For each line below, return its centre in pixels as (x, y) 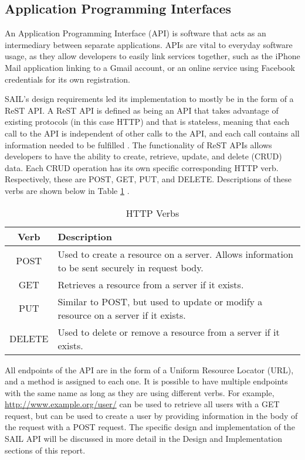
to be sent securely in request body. (131, 267)
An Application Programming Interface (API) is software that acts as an (135, 33)
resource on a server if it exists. (122, 315)
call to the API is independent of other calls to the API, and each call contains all (152, 133)
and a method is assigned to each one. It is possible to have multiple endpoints (146, 381)
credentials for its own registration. (67, 79)
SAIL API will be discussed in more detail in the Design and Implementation (144, 439)
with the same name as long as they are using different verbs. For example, (140, 392)
